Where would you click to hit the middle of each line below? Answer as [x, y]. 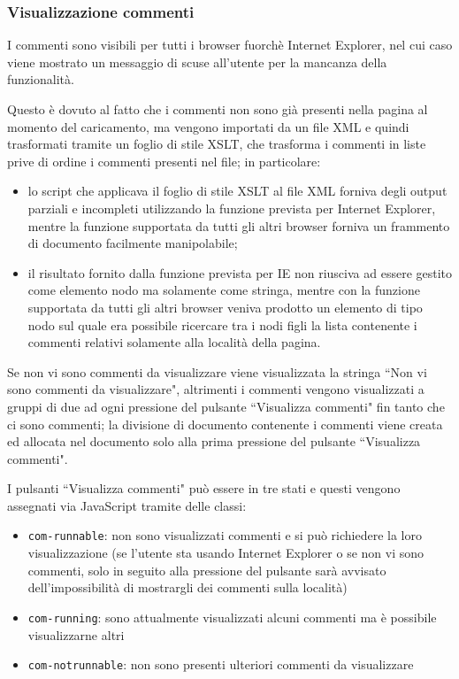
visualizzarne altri [76, 634]
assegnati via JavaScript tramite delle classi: [127, 505]
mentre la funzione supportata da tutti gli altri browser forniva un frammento [239, 225]
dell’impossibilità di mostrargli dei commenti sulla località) [187, 587]
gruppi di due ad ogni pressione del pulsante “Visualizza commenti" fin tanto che [226, 406]
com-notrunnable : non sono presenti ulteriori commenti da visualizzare [221, 664]
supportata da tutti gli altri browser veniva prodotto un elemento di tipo [225, 307]
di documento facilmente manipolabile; [133, 243]
